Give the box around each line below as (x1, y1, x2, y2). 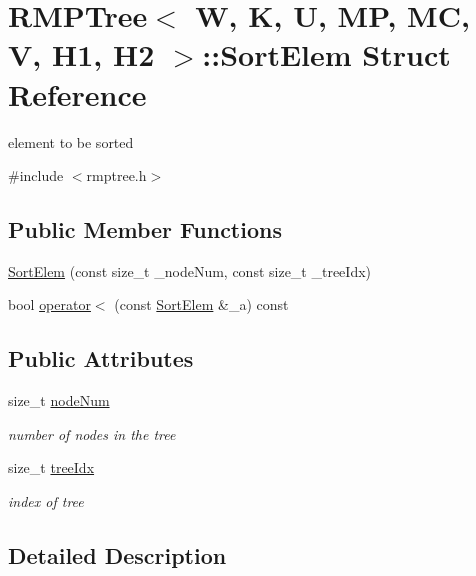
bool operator (8, 294, 91, 315)
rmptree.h (86, 165, 147, 186)
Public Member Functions (8, 214, 282, 245)
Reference (8, 73, 147, 114)
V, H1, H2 (8, 34, 155, 75)
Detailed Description (8, 540, 227, 571)
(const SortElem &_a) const (114, 294, 289, 315)
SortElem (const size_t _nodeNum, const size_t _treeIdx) (8, 260, 372, 281)
